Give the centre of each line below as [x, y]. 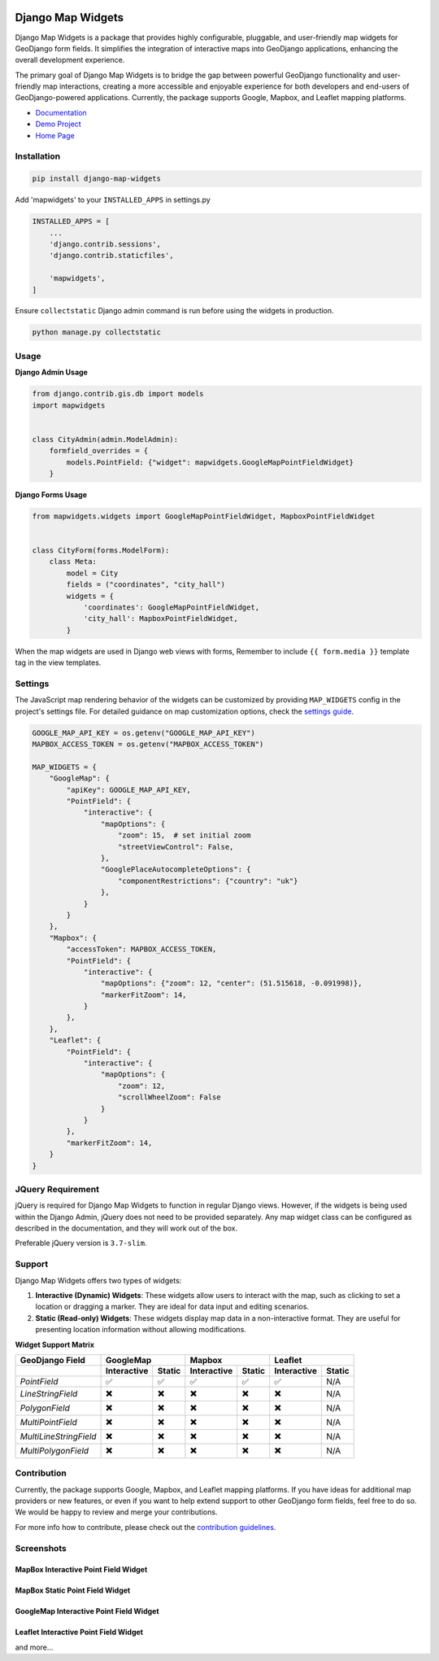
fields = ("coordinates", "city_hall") [146, 585]
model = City [92, 573]
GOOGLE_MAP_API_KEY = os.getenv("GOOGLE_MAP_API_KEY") [143, 733]
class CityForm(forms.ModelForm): [101, 551]
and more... [34, 1647]
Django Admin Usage [52, 372]
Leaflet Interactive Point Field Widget [79, 1633]
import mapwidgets [69, 405]
